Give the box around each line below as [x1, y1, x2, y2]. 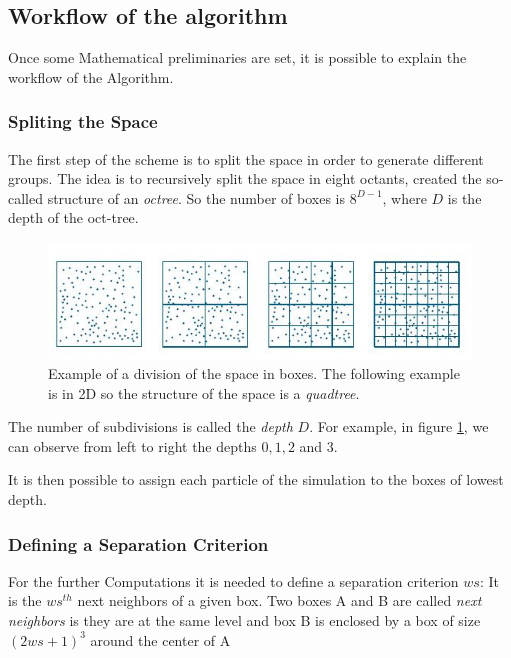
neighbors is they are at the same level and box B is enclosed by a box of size [8, 610, 481, 631]
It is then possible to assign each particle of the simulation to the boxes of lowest [8, 469, 504, 490]
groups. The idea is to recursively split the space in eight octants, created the [8, 168, 482, 189]
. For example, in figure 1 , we [309, 416, 489, 437]
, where [382, 187, 427, 208]
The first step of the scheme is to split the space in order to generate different [8, 148, 484, 169]
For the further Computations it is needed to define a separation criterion [8, 570, 459, 591]
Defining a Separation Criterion [8, 531, 269, 556]
